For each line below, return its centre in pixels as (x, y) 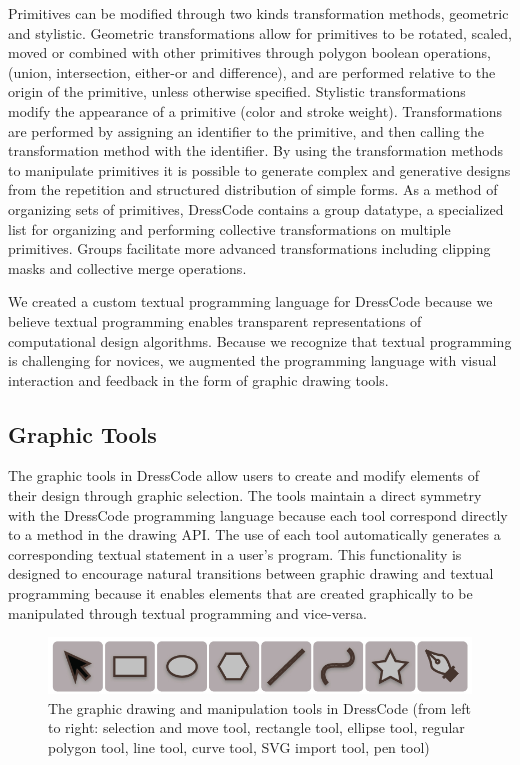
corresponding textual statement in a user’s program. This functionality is (235, 553)
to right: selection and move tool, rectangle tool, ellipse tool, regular (256, 727)
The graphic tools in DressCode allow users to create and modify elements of (243, 475)
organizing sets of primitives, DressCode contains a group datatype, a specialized (256, 208)
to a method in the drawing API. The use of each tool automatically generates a (254, 534)
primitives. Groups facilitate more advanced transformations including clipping (249, 248)
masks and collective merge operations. (127, 267)
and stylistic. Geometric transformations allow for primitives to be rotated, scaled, (260, 32)
